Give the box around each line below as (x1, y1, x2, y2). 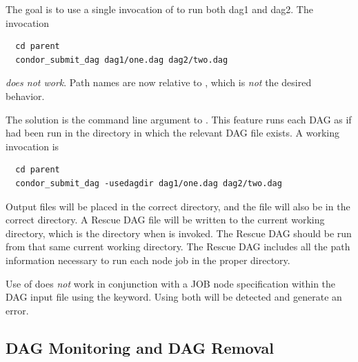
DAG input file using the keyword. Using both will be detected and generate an (6, 290, 342, 304)
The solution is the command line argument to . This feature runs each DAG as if (6, 112, 352, 126)
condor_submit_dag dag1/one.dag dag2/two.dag (15, 54, 228, 65)
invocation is (6, 139, 59, 153)
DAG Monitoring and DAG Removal (6, 336, 274, 358)
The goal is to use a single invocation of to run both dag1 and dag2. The (6, 2, 313, 16)
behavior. (6, 88, 45, 103)
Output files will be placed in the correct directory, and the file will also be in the (6, 199, 350, 213)
